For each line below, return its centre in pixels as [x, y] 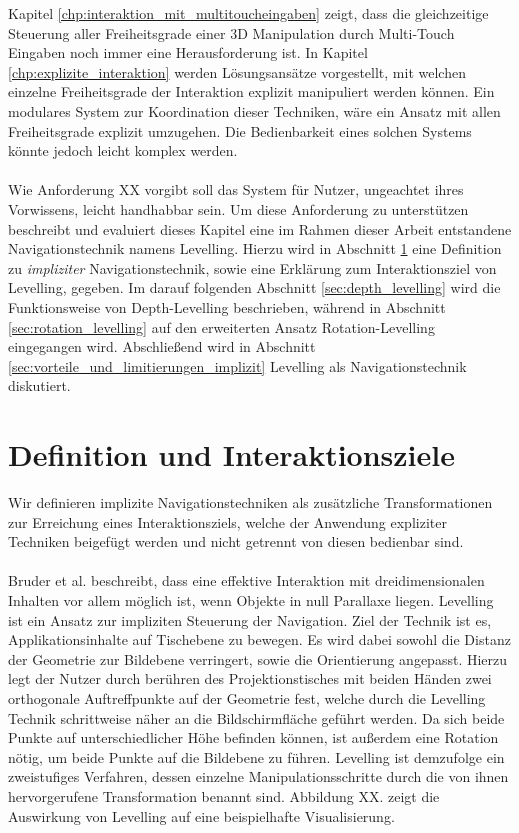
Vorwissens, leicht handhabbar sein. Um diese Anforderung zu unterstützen [238, 208]
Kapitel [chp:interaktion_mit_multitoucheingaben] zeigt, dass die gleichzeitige [248, 13]
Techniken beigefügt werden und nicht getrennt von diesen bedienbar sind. [236, 541]
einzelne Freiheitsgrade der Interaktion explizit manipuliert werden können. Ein [251, 91]
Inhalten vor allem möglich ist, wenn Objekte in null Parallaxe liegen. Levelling [251, 599]
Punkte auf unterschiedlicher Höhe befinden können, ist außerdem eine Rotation [253, 737]
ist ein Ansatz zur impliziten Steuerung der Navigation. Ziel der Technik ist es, [250, 619]
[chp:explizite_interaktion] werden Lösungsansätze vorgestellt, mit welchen [237, 71]
